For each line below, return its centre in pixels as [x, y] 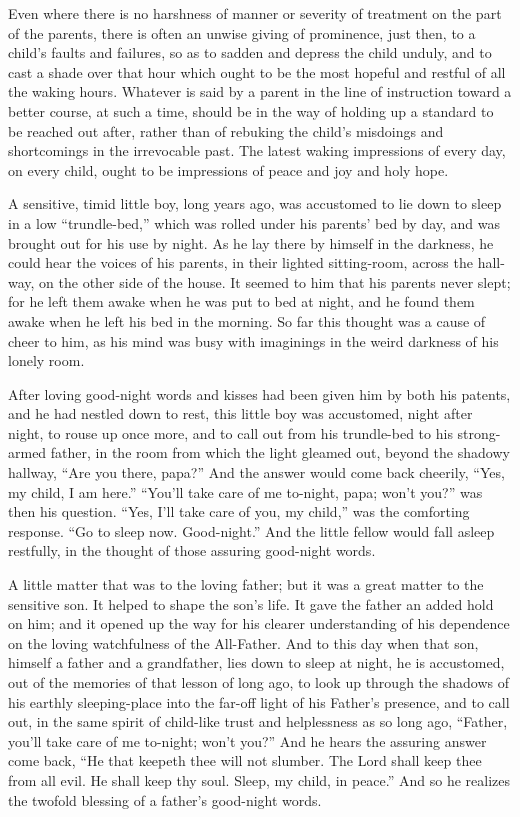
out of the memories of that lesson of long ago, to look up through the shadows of [258, 682]
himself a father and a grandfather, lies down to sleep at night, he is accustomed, [256, 662]
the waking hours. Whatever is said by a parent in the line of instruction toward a [260, 91]
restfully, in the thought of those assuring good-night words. [192, 550]
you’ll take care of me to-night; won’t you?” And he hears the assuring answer [247, 740]
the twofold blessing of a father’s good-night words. [165, 799]
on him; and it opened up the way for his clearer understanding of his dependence [259, 623]
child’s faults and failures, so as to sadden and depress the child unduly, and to [250, 52]
